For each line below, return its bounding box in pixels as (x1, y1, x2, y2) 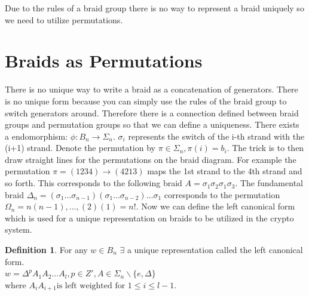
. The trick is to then (227, 141, 304, 154)
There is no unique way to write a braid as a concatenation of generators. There (5, 83, 298, 95)
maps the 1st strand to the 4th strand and (147, 165, 302, 177)
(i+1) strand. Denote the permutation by (5, 141, 155, 154)
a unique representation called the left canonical (127, 243, 303, 256)
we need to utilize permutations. (5, 13, 123, 26)
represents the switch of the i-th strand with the (128, 129, 305, 142)
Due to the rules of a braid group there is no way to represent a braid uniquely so (5, 2, 304, 14)
